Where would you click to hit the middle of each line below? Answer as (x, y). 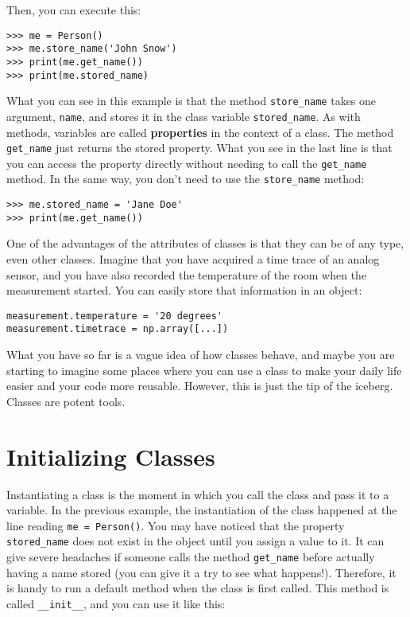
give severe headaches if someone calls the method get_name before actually (191, 557)
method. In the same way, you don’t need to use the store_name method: (186, 179)
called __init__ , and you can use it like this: (116, 603)
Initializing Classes (111, 456)
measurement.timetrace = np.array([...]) (118, 329)
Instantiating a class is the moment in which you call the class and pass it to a (198, 494)
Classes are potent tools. (66, 401)
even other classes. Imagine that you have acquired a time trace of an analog (193, 259)
